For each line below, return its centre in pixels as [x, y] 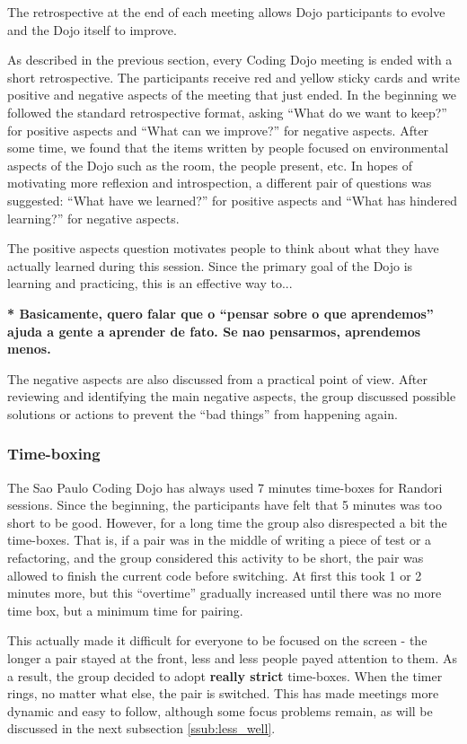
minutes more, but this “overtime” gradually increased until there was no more [225, 593]
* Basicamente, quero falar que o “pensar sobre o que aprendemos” [220, 313]
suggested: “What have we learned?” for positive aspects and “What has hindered [233, 200]
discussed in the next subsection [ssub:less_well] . [141, 728]
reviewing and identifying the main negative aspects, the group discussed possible [232, 396]
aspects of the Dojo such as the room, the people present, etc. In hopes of [210, 165]
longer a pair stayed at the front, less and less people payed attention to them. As [233, 658]
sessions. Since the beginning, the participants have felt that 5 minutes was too [225, 505]
